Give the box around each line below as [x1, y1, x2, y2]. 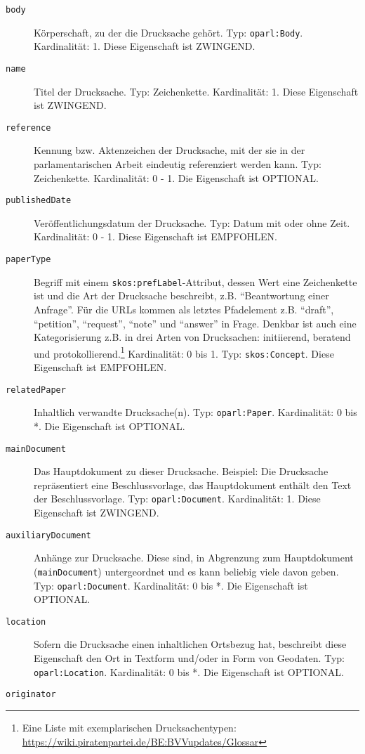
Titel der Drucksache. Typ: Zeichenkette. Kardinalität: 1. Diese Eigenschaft [34, 84, 359, 98]
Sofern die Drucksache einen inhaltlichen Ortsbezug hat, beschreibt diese [34, 637, 347, 651]
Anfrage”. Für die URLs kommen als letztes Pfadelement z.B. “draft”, [34, 301, 334, 316]
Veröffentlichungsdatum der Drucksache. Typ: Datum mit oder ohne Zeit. [34, 215, 350, 230]
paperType [6, 254, 51, 265]
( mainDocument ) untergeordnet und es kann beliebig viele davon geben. [34, 564, 339, 578]
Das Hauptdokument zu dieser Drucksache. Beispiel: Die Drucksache [34, 464, 328, 479]
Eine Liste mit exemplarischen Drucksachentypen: [22, 720, 237, 734]
